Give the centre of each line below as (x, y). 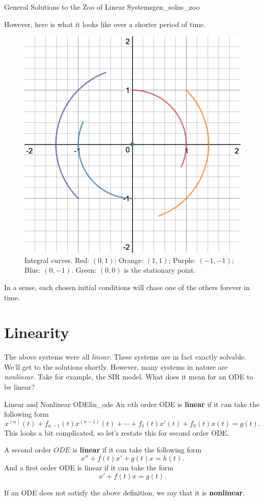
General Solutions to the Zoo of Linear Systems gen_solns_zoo (102, 7)
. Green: (84, 270)
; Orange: (129, 260)
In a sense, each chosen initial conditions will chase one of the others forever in (127, 287)
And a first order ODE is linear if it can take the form (89, 468)
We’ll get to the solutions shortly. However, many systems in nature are (116, 366)
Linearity (37, 332)
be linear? (19, 387)
